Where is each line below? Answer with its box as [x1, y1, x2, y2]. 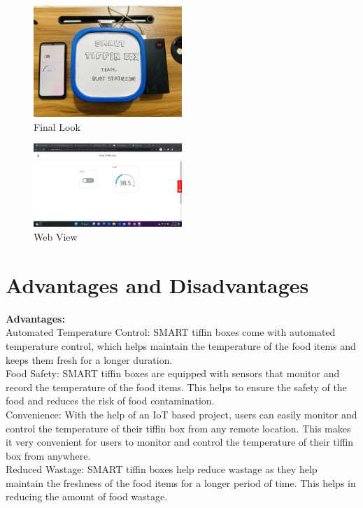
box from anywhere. [6, 448, 91, 463]
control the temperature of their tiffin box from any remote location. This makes [6, 421, 351, 435]
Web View [34, 230, 78, 244]
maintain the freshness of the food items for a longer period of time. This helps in [6, 475, 356, 490]
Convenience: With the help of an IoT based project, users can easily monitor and [6, 407, 357, 421]
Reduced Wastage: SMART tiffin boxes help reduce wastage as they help [6, 462, 318, 477]
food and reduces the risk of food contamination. [6, 393, 215, 408]
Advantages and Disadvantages [6, 270, 309, 299]
